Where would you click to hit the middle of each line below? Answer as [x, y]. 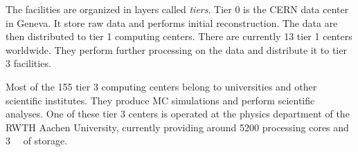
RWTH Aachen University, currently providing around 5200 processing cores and [177, 127]
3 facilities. [28, 63]
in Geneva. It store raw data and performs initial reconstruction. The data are [172, 22]
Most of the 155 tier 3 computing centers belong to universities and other [161, 86]
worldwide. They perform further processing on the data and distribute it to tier [176, 49]
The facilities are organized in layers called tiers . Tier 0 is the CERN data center [177, 9]
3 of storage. [37, 141]
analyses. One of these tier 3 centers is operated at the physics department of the [178, 114]
